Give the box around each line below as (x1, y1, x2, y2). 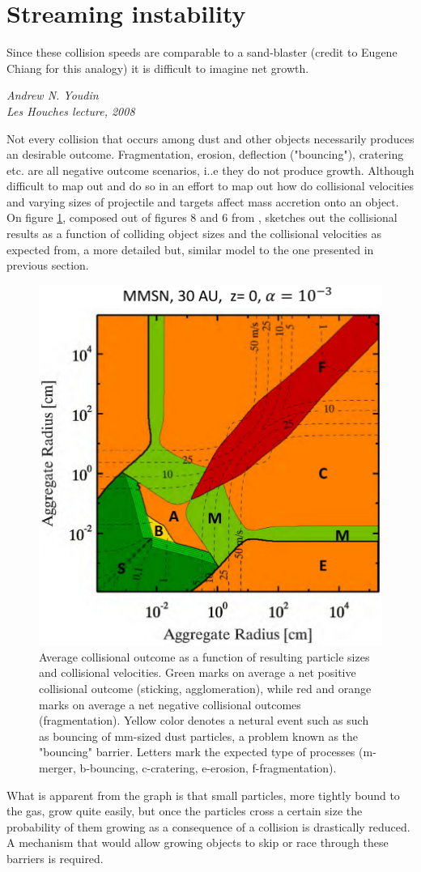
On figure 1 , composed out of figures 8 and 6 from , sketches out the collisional (6, 209, 398, 226)
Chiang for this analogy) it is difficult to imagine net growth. (6, 59, 309, 76)
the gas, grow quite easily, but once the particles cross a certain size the (6, 802, 363, 819)
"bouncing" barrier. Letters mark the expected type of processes (39, 743, 355, 760)
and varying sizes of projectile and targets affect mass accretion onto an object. (6, 193, 399, 210)
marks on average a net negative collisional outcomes (39, 695, 301, 712)
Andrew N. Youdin (6, 87, 99, 104)
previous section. (6, 257, 89, 274)
